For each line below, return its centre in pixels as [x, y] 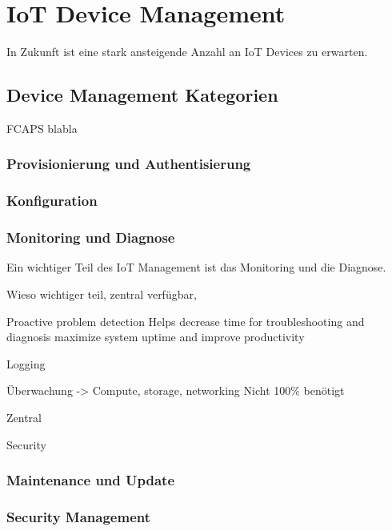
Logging [26, 363]
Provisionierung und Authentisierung [129, 164]
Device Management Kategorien [142, 95]
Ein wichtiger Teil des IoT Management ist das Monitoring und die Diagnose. [196, 267]
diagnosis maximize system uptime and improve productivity [156, 337]
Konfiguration [52, 201]
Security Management [79, 516]
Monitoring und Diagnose [91, 237]
